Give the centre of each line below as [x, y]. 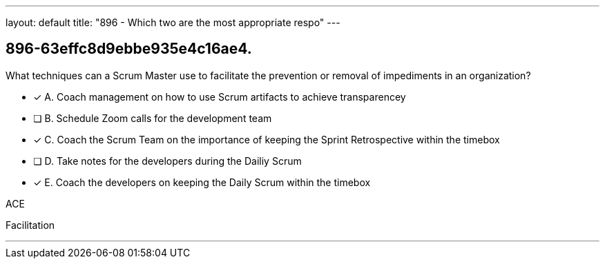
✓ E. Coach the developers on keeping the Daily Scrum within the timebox [202, 182]
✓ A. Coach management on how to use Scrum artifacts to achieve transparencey [220, 97]
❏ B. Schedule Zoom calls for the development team [153, 118]
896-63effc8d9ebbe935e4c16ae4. [129, 49]
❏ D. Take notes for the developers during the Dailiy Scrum [167, 161]
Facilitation [30, 225]
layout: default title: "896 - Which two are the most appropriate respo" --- [173, 22]
